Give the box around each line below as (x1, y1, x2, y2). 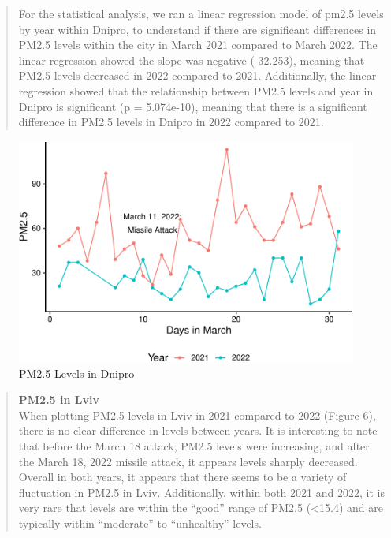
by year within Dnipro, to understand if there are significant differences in (18, 21, 377, 37)
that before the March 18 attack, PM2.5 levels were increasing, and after (18, 438, 370, 454)
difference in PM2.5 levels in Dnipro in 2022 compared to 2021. (18, 114, 324, 130)
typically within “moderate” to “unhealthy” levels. (18, 514, 262, 531)
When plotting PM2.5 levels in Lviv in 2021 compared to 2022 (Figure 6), (18, 406, 376, 423)
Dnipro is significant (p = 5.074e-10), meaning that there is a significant (18, 98, 367, 114)
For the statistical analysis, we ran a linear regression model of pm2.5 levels (18, 6, 384, 21)
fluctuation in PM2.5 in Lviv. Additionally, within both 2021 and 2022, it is (18, 484, 385, 500)
